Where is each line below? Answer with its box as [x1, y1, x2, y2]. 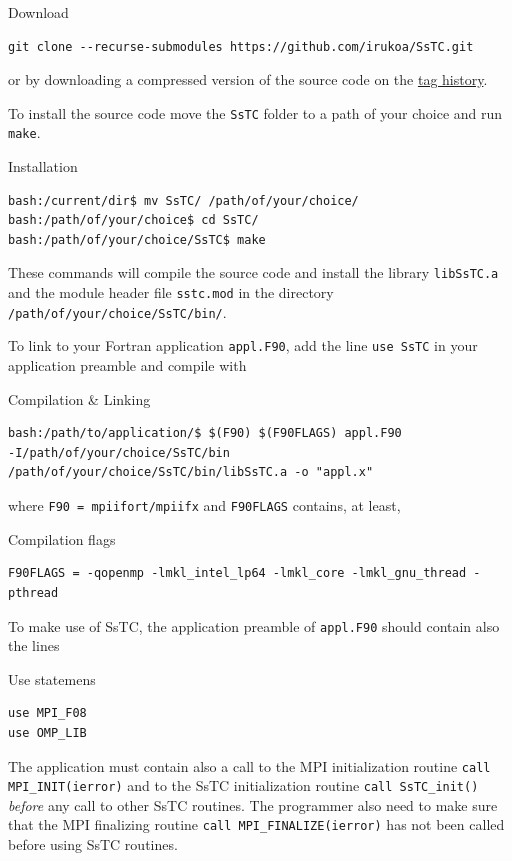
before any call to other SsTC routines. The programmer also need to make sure [8, 794, 498, 815]
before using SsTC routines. [8, 834, 178, 855]
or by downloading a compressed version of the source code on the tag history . [8, 69, 488, 90]
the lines [8, 635, 60, 656]
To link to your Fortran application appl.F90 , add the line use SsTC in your [8, 335, 478, 356]
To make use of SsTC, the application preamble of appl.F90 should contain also [8, 615, 500, 636]
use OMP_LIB [8, 725, 87, 740]
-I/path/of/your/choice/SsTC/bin [8, 445, 230, 460]
